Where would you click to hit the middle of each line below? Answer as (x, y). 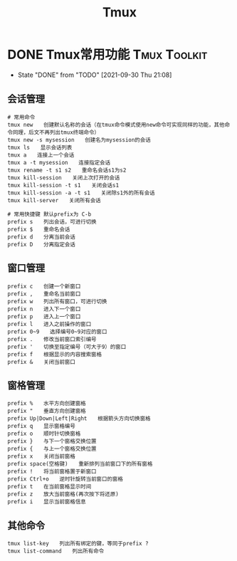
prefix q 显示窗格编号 (42, 426)
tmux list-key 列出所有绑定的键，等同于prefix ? (78, 544)
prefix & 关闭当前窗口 (42, 362)
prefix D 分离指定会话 (42, 244)
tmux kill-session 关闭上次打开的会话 (64, 178)
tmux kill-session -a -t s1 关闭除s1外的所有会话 (81, 193)
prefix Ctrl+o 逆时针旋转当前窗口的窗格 (65, 479)
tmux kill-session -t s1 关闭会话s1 (63, 185)
